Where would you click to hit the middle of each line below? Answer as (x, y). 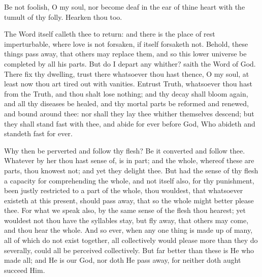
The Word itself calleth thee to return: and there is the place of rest (110, 34)
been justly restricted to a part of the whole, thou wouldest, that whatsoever (124, 190)
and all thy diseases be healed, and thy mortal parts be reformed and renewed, (126, 103)
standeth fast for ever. (38, 133)
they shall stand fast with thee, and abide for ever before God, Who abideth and (130, 123)
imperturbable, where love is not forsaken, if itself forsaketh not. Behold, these (126, 43)
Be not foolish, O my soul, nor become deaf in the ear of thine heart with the (125, 7)
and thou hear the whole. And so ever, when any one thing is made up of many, (128, 230)
